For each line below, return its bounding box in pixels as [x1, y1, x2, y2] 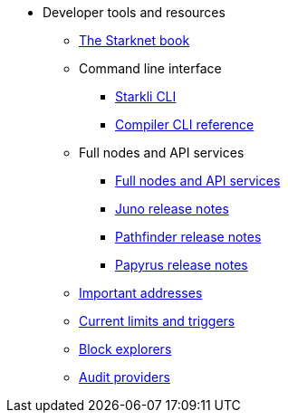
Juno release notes [115, 201, 229, 216]
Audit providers [79, 369, 170, 385]
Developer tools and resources [43, 5, 226, 20]
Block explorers [79, 341, 172, 357]
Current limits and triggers [79, 313, 235, 329]
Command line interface [79, 61, 222, 76]
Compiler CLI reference [115, 117, 254, 132]
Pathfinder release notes [115, 229, 262, 244]
